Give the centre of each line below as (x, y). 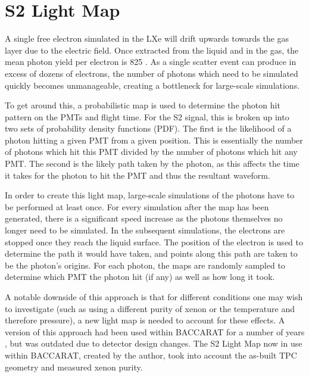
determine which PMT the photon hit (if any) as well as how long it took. (140, 277)
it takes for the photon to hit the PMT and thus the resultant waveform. (138, 175)
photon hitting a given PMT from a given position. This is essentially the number (154, 140)
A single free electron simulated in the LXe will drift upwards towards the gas (147, 38)
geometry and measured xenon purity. (74, 367)
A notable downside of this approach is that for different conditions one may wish (154, 297)
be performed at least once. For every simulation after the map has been (137, 206)
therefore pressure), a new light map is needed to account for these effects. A (145, 320)
